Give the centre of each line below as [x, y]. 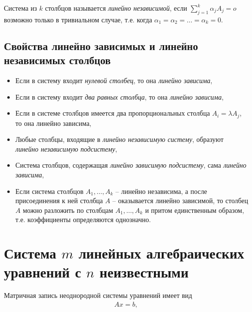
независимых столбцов [57, 60]
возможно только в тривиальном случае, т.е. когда [78, 19]
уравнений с [42, 272]
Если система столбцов [49, 191]
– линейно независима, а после [161, 191]
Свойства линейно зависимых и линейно [101, 45]
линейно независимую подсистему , [66, 148]
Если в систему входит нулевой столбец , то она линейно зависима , [114, 80]
